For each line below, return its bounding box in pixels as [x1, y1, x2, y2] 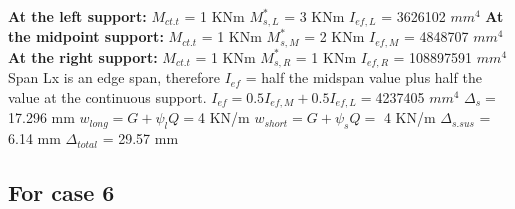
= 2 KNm [304, 26, 365, 47]
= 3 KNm [284, 6, 345, 26]
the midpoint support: [8, 26, 164, 47]
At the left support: [8, 6, 147, 26]
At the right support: [8, 46, 158, 67]
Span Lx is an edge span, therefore [8, 67, 220, 88]
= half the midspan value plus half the [245, 67, 482, 88]
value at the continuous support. [8, 86, 207, 107]
